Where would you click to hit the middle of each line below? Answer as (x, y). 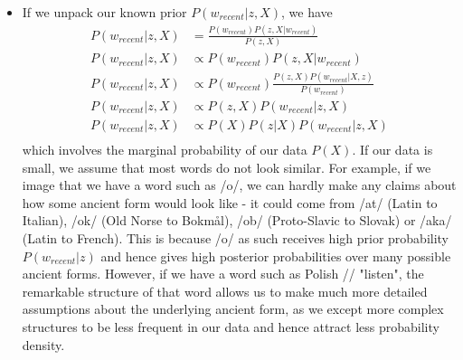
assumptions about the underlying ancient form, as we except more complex (233, 309)
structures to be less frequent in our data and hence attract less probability (231, 326)
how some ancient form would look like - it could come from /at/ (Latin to (230, 202)
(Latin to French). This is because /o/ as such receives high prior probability (236, 238)
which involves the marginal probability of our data (165, 150)
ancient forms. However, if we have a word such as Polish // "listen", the (223, 274)
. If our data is (392, 150)
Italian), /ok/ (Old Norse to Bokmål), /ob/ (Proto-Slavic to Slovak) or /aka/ (237, 220)
